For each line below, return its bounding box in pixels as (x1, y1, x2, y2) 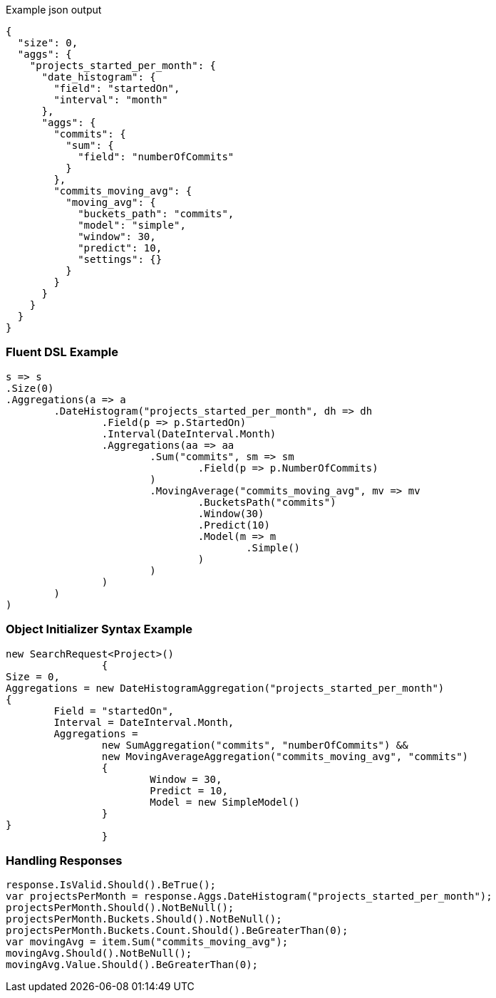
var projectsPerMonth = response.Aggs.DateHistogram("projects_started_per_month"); (6, 890, 492, 903)
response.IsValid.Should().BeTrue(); (6, 879, 217, 891)
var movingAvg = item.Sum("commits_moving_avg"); (6, 936, 289, 948)
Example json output (6, 4, 102, 16)
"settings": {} (78, 254, 162, 265)
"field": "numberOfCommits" (78, 151, 234, 162)
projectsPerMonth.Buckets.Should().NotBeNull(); (6, 913, 282, 925)
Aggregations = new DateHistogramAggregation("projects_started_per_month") (6, 682, 445, 694)
